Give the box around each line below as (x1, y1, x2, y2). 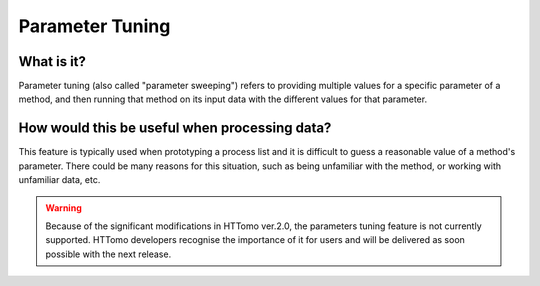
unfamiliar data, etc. (18, 174, 101, 186)
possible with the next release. (45, 248, 172, 260)
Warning (45, 201, 82, 214)
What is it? (18, 53, 87, 70)
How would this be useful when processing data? (18, 120, 332, 137)
